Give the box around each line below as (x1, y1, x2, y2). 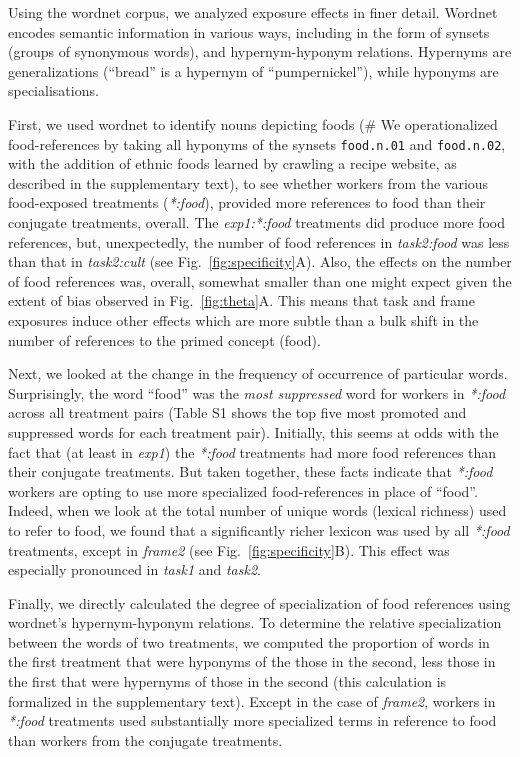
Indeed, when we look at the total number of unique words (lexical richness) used (8, 500, 507, 521)
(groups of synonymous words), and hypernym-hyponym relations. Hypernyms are (8, 41, 512, 62)
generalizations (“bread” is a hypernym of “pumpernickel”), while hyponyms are (8, 60, 499, 81)
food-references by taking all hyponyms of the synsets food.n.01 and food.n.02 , (8, 133, 506, 154)
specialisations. (8, 80, 99, 101)
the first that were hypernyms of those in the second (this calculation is (8, 671, 447, 692)
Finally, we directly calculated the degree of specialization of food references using (8, 592, 511, 613)
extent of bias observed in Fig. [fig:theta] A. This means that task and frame (8, 290, 475, 311)
